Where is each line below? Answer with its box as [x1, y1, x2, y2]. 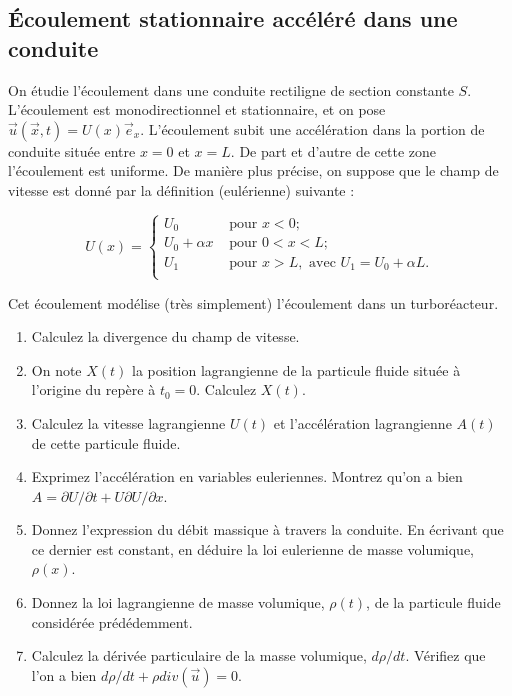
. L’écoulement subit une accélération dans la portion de [140, 118, 485, 139]
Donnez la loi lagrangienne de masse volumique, [31, 592, 325, 613]
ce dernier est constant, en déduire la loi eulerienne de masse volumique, [31, 538, 474, 559]
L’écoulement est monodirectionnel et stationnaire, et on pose [8, 99, 386, 120]
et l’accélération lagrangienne [273, 412, 452, 433]
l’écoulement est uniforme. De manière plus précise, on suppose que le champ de [8, 160, 499, 181]
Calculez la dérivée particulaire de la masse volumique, [31, 645, 367, 666]
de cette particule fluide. [31, 432, 181, 453]
